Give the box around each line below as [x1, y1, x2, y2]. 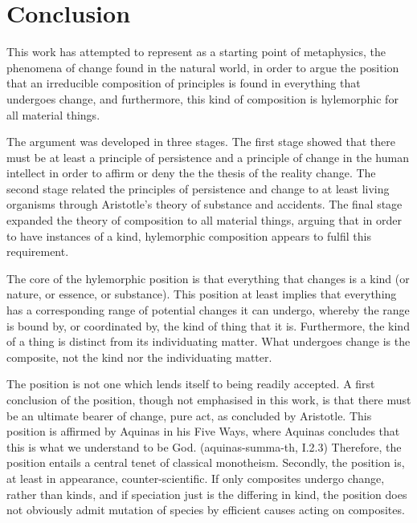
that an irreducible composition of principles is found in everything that [6, 75, 361, 91]
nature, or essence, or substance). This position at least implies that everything [6, 286, 397, 302]
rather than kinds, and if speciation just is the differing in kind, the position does [6, 485, 407, 502]
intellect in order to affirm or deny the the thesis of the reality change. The [6, 164, 376, 181]
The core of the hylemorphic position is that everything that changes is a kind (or [6, 270, 410, 286]
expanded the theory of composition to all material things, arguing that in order [6, 212, 402, 229]
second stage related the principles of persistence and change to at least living [6, 180, 390, 197]
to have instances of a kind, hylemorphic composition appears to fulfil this [6, 227, 371, 244]
